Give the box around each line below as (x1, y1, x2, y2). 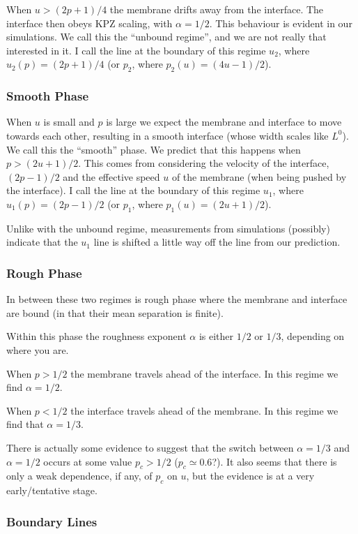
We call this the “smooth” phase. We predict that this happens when (6, 142, 301, 156)
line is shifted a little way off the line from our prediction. (93, 235, 341, 249)
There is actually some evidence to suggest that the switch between (6, 440, 294, 454)
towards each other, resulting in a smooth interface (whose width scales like (6, 128, 329, 142)
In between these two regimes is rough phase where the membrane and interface (6, 292, 348, 306)
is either (199, 329, 234, 343)
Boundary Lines (6, 512, 98, 530)
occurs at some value (43, 454, 132, 468)
